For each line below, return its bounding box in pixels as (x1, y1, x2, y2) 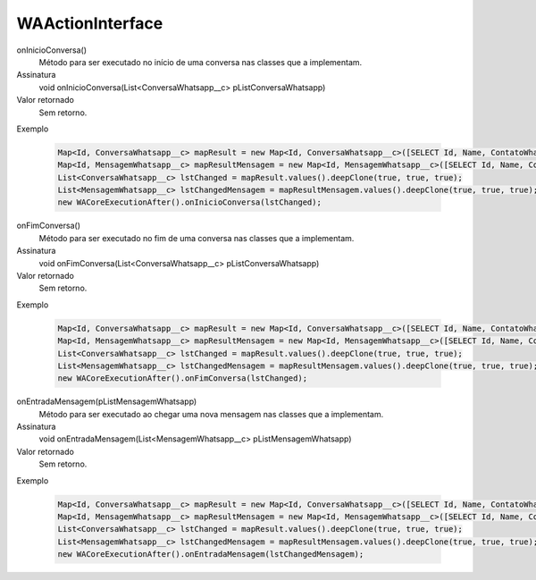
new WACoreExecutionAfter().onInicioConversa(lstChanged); (57, 198, 322, 207)
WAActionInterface (16, 13, 163, 33)
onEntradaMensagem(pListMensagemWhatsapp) (16, 396, 197, 407)
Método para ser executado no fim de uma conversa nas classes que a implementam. (38, 232, 355, 243)
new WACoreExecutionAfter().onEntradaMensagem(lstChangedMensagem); (57, 550, 364, 559)
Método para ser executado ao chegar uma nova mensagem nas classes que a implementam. (38, 408, 384, 419)
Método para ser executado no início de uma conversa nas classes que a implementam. (38, 56, 363, 67)
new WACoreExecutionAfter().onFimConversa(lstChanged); (57, 374, 308, 383)
